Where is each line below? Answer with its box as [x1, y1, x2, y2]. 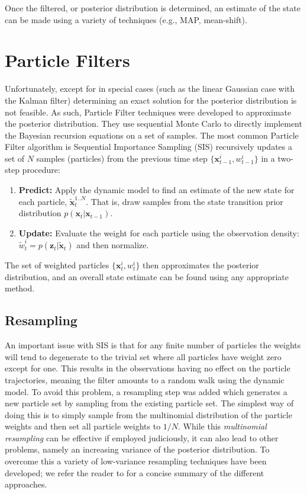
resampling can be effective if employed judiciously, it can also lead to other [5, 431, 279, 444]
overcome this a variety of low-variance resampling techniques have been [5, 455, 267, 467]
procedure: [22, 163, 60, 176]
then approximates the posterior [143, 259, 259, 271]
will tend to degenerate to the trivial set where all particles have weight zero [5, 350, 282, 363]
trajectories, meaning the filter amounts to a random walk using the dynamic [5, 373, 285, 386]
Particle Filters [5, 48, 130, 72]
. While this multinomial [178, 420, 267, 432]
